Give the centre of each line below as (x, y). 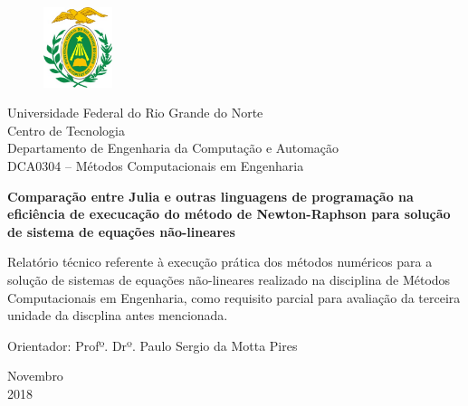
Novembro (35, 376)
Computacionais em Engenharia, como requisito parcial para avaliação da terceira (234, 297)
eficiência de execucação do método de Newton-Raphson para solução (229, 214)
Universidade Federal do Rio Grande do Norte (135, 113)
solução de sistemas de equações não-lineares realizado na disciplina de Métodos (229, 279)
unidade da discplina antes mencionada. (118, 315)
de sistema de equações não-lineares (121, 231)
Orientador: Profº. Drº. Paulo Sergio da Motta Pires (153, 345)
